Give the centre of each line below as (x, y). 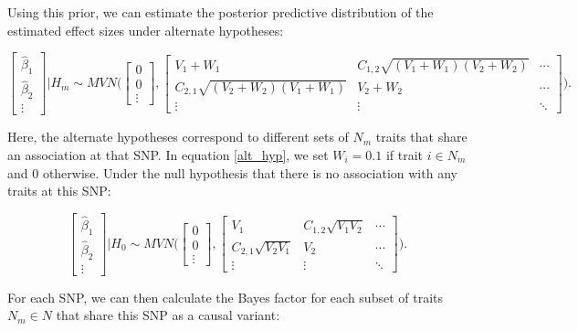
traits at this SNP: (59, 191)
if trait (405, 154)
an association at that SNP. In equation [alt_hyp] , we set (168, 154)
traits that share (421, 137)
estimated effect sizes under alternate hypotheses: (146, 30)
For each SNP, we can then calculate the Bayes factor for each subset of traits (225, 297)
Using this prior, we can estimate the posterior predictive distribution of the (221, 12)
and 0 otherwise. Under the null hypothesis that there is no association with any (232, 172)
